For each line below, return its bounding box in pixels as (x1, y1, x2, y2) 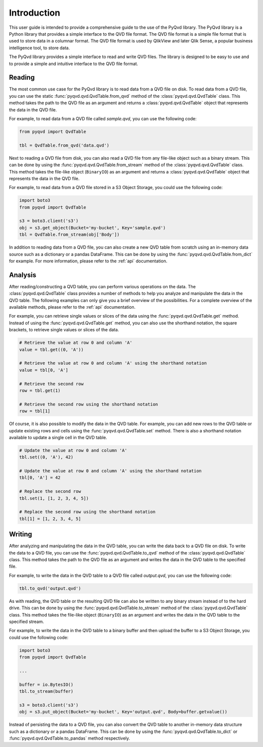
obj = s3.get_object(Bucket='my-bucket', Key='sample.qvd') (19, 225, 166, 231)
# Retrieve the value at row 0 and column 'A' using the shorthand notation (19, 361, 207, 366)
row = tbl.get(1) (19, 387, 61, 393)
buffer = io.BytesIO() (19, 682, 74, 687)
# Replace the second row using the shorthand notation (19, 509, 156, 515)
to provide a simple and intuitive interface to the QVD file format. (9, 61, 138, 66)
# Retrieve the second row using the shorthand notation (19, 401, 158, 407)
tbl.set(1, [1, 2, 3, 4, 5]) (19, 495, 89, 501)
